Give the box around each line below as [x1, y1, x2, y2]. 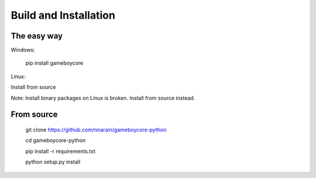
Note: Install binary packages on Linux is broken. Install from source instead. [11, 94, 195, 102]
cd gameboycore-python [25, 137, 86, 144]
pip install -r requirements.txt [25, 148, 96, 155]
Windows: [11, 47, 35, 54]
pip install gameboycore [25, 60, 84, 67]
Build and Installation [11, 9, 115, 22]
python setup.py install [25, 158, 81, 166]
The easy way [11, 31, 63, 41]
